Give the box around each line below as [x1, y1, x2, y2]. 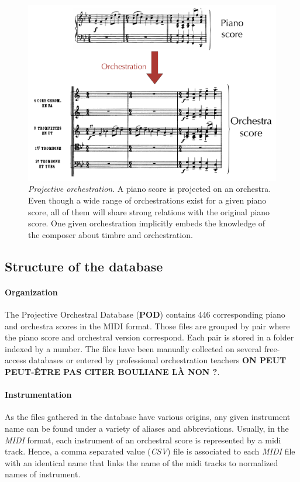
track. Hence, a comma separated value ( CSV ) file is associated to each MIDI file [5, 445, 295, 457]
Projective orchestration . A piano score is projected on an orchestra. [28, 183, 271, 195]
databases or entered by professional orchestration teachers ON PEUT [29, 354, 287, 366]
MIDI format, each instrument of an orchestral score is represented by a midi [5, 433, 281, 446]
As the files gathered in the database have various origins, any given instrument [5, 411, 291, 423]
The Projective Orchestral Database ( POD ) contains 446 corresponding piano [5, 308, 285, 321]
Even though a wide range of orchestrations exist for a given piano [28, 194, 267, 206]
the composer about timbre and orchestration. [28, 228, 193, 240]
